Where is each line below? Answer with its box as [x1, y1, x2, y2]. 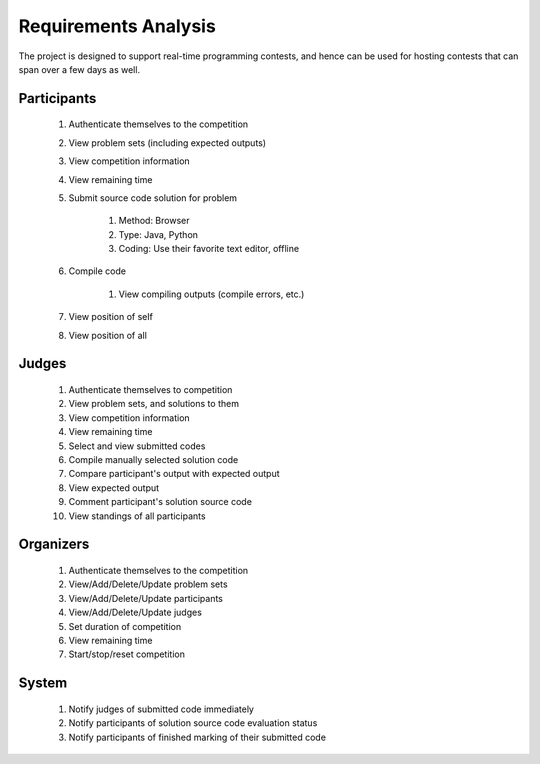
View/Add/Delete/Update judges [68, 606, 202, 619]
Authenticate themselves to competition [68, 384, 233, 396]
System [18, 675, 68, 692]
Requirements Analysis [18, 15, 217, 37]
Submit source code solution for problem [68, 191, 238, 204]
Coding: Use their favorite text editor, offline [118, 243, 300, 255]
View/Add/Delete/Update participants [68, 592, 224, 604]
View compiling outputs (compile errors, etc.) [118, 288, 305, 300]
